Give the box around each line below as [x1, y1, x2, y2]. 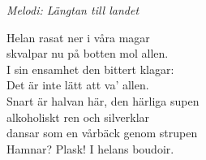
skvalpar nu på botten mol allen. [6, 45, 169, 62]
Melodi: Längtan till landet [6, 2, 139, 18]
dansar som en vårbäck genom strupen [6, 124, 198, 141]
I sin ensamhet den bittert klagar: [6, 60, 174, 77]
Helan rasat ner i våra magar [6, 28, 150, 45]
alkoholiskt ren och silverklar [6, 108, 150, 125]
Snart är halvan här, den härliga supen [6, 92, 200, 109]
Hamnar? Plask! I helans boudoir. [6, 140, 174, 157]
